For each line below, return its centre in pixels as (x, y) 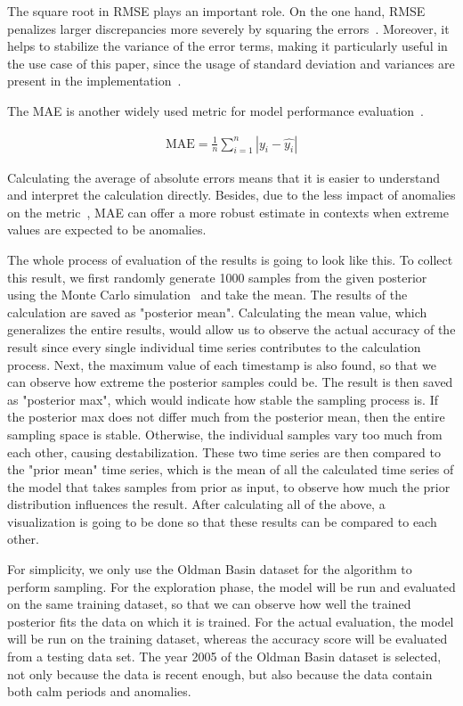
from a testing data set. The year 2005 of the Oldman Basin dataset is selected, (224, 657)
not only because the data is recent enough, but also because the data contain (220, 673)
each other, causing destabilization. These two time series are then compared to (224, 452)
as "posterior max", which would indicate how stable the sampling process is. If (223, 399)
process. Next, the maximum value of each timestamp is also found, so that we (222, 364)
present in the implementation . (94, 81)
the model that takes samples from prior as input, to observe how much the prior (229, 486)
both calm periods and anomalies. (99, 691)
